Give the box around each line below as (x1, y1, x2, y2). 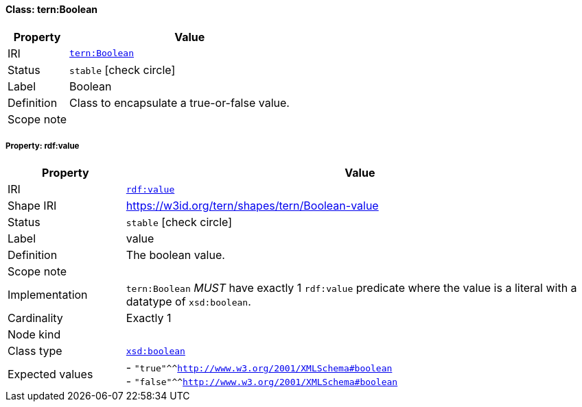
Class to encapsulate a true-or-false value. (69, 95, 290, 110)
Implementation (8, 288, 88, 302)
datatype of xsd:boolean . (126, 295, 251, 309)
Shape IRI (8, 199, 57, 213)
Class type (8, 344, 62, 358)
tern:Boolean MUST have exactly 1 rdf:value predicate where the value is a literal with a (126, 281, 577, 295)
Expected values (8, 367, 93, 382)
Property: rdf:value (5, 141, 80, 151)
